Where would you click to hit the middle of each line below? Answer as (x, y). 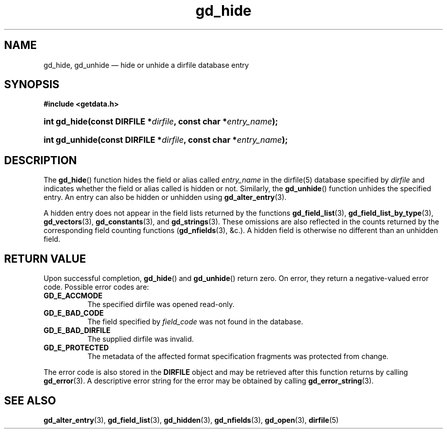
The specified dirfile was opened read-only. (161, 304)
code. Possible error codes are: (96, 287)
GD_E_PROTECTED (76, 348)
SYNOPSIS (32, 85)
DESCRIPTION (41, 160)
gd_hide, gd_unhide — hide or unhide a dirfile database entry (146, 65)
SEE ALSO (30, 400)
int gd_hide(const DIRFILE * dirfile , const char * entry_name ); (161, 122)
